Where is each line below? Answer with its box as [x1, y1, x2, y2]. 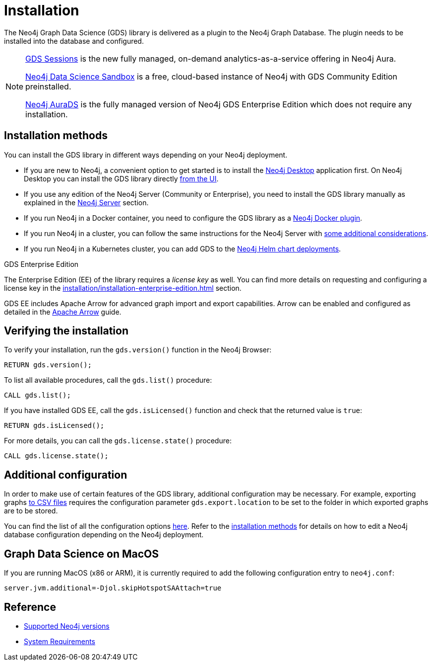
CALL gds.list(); [4, 391, 71, 400]
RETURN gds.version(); [4, 361, 92, 369]
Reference [4, 600, 56, 613]
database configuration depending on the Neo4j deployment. [4, 530, 204, 539]
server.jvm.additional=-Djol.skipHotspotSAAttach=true [4, 584, 222, 592]
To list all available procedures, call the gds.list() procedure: [4, 376, 212, 385]
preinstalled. [25, 81, 71, 91]
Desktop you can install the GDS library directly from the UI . [24, 174, 219, 183]
